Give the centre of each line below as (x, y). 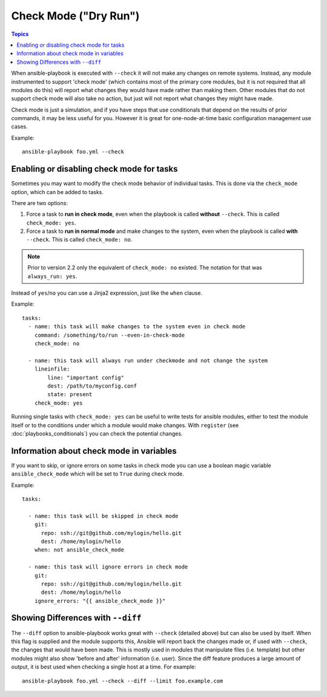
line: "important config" (86, 377)
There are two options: (39, 203)
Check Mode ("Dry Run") (75, 16)
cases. (19, 127)
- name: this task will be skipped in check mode (103, 516)
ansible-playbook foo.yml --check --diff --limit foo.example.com (123, 681)
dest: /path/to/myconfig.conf (92, 386)
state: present (70, 395)
